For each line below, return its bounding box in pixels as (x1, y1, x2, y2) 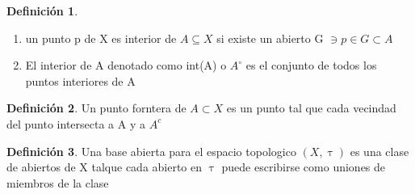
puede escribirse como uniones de (221, 158, 386, 175)
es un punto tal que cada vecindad (226, 99, 396, 116)
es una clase (350, 142, 409, 159)
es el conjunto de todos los (245, 57, 377, 74)
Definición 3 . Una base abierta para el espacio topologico (6, 142, 296, 159)
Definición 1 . (6, 2, 78, 19)
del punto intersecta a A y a (6, 115, 145, 132)
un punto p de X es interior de (25, 29, 177, 46)
